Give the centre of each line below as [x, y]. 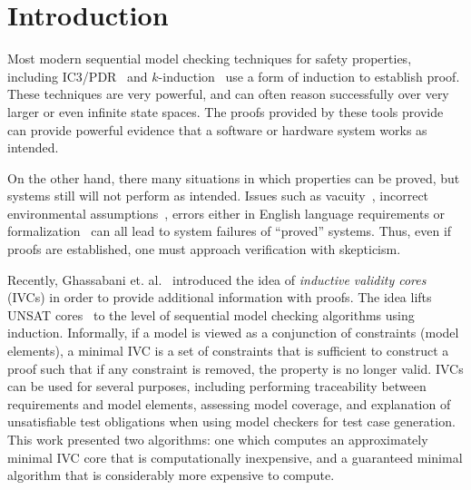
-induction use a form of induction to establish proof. [309, 76]
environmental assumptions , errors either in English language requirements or [226, 213]
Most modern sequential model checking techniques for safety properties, [210, 59]
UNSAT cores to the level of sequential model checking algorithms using [211, 314]
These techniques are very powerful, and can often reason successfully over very [228, 94]
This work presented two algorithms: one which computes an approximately [218, 439]
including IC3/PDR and [78, 76]
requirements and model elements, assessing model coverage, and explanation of [229, 403]
